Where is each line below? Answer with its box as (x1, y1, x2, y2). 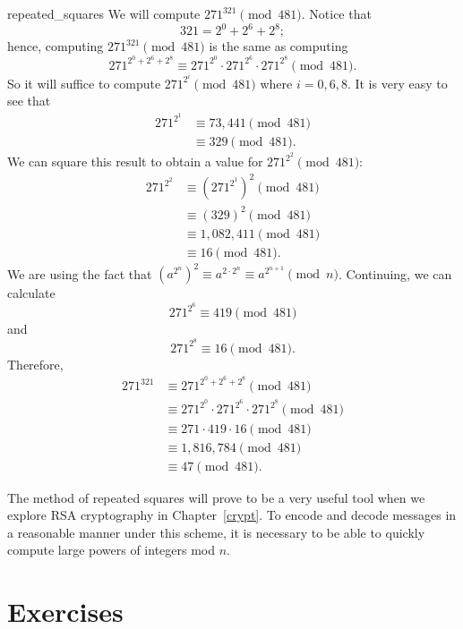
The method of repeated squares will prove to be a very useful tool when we (7, 488, 425, 506)
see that (7, 91, 51, 110)
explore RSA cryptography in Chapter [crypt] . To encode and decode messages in (7, 506, 457, 524)
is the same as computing (209, 37, 348, 55)
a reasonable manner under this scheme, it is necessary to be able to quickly (7, 523, 425, 541)
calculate (7, 284, 56, 302)
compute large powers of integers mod (7, 540, 216, 559)
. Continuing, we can (338, 264, 452, 283)
